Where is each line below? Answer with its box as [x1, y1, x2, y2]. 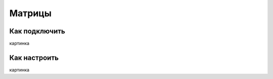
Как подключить [9, 27, 65, 35]
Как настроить [9, 53, 59, 62]
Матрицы [9, 8, 52, 19]
